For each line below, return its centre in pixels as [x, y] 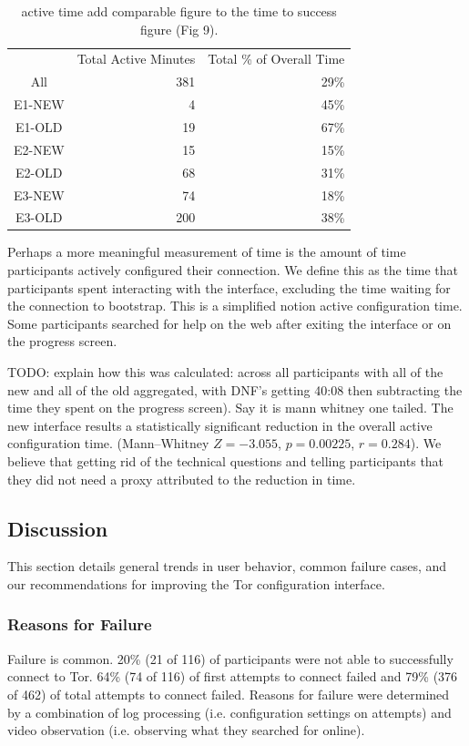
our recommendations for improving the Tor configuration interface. [196, 583]
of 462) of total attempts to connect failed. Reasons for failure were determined [229, 694]
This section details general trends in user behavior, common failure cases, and [227, 566]
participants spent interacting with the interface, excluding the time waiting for [229, 287]
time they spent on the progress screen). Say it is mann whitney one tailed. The [230, 408]
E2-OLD [39, 172]
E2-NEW [39, 149]
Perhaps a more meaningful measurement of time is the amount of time [207, 252]
